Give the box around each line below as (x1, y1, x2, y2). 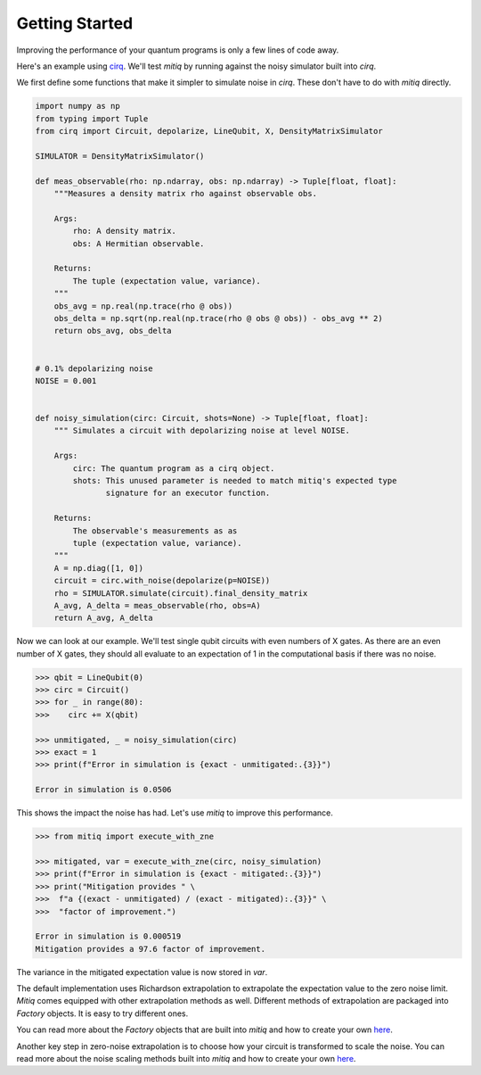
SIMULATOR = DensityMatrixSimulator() (35, 151, 205, 161)
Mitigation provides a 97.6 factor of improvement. (35, 944, 266, 954)
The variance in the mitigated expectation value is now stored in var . (16, 966, 268, 977)
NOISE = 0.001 (35, 376, 97, 385)
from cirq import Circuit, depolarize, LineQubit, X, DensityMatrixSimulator (35, 126, 383, 136)
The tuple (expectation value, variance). (72, 276, 262, 285)
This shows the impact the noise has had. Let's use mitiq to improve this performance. (16, 807, 334, 818)
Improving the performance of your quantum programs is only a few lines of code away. (16, 45, 339, 55)
